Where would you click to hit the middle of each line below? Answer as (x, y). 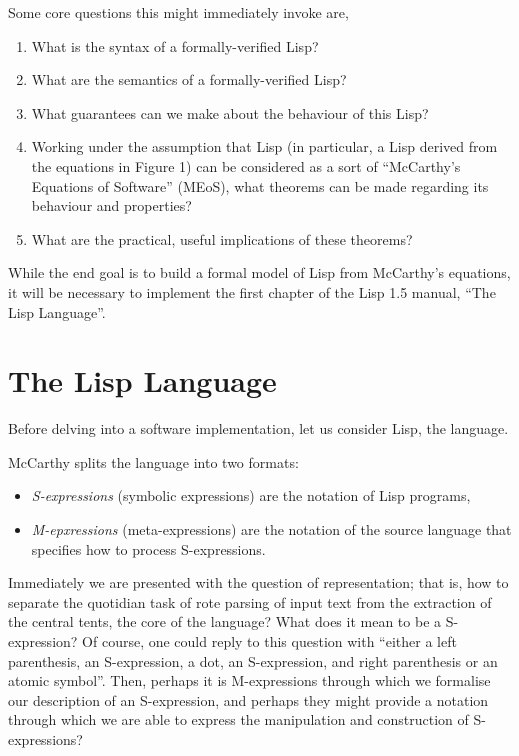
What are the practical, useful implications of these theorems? (222, 238)
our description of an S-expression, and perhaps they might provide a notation (248, 699)
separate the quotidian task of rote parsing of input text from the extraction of (250, 601)
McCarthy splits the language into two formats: (153, 461)
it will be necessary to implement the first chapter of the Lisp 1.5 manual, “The (252, 291)
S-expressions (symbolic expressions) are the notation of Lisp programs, (251, 495)
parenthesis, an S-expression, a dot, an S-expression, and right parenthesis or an (253, 660)
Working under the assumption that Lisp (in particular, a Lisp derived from (264, 146)
